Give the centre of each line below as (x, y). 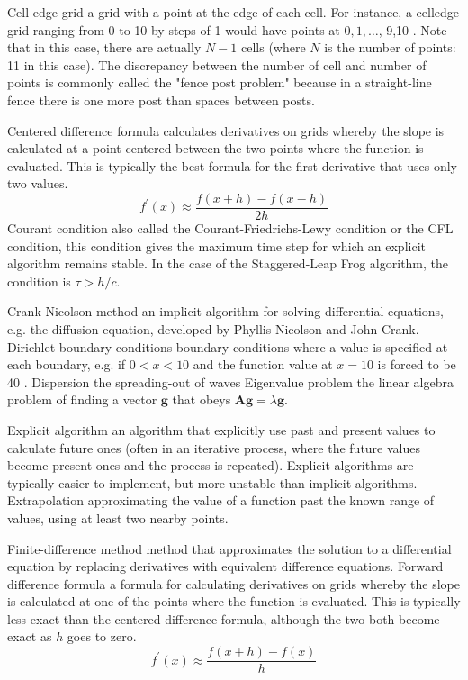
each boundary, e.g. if (67, 364)
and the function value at (263, 364)
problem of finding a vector (82, 399)
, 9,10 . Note (413, 29)
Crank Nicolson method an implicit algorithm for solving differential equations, (225, 311)
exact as (30, 636)
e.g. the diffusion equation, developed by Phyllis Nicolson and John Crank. (213, 328)
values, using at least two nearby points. (118, 517)
